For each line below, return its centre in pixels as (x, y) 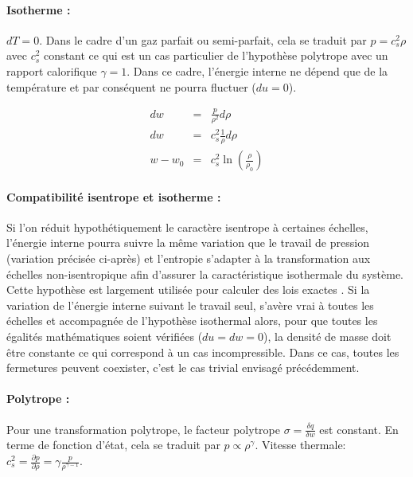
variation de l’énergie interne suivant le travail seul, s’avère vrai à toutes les (190, 305)
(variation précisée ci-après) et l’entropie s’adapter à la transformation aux (189, 258)
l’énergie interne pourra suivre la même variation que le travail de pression (188, 242)
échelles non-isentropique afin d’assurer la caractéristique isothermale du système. (205, 274)
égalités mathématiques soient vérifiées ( (105, 336)
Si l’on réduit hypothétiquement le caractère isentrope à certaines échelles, (187, 227)
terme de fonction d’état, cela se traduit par (113, 445)
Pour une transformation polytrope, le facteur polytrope (143, 429)
